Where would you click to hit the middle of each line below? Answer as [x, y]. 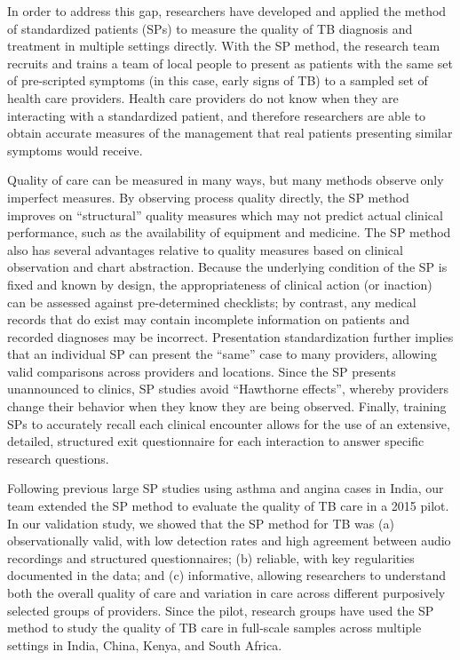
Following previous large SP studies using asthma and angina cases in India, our [226, 488]
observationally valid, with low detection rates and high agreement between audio [229, 541]
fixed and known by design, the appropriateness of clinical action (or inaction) [220, 284]
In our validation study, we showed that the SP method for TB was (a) [201, 523]
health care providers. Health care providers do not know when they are [203, 97]
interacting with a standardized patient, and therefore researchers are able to [217, 115]
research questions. [58, 458]
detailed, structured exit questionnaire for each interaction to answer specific [216, 441]
